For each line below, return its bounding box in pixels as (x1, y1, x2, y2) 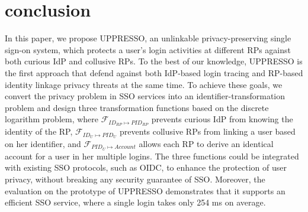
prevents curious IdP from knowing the (151, 113, 293, 125)
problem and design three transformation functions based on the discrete (5, 101, 269, 113)
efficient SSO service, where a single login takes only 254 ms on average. (5, 196, 266, 208)
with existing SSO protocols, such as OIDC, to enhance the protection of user (5, 161, 287, 174)
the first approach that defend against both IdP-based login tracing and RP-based (5, 66, 303, 79)
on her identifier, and (5, 138, 81, 149)
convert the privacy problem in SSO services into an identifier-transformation (5, 90, 285, 102)
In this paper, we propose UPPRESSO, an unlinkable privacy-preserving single (5, 32, 291, 44)
